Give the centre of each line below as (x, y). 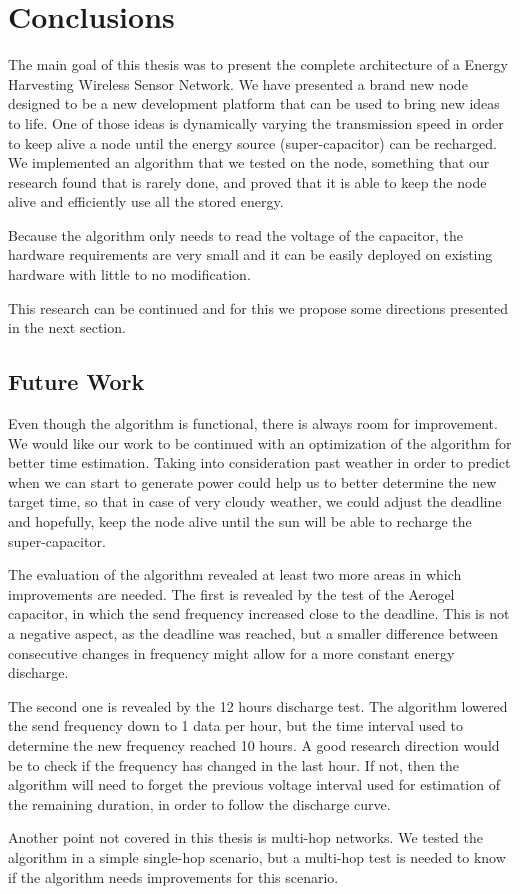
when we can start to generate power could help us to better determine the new (252, 481)
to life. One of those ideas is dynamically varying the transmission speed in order (256, 122)
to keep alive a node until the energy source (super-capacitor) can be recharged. (252, 142)
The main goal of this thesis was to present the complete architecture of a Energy (258, 64)
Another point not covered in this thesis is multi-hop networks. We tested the (246, 837)
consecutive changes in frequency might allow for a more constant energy (231, 652)
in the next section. (67, 327)
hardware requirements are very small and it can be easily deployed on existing (250, 254)
